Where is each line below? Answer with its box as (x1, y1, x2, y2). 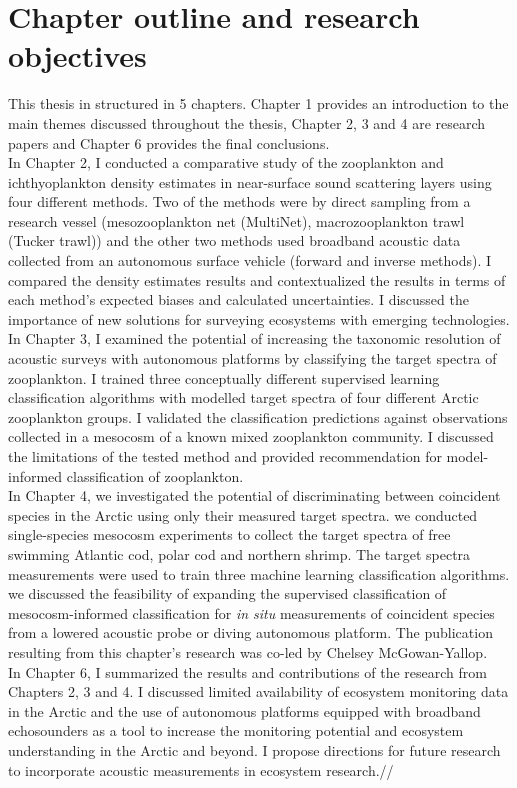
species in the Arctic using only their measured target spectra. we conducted (8, 504, 478, 525)
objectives (8, 35, 147, 76)
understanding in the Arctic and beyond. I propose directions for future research (8, 739, 501, 760)
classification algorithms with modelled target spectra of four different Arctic (8, 387, 479, 408)
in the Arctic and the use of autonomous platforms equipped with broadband (8, 700, 481, 721)
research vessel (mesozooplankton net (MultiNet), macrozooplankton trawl (8, 210, 465, 231)
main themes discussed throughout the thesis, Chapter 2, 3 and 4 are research (8, 112, 486, 133)
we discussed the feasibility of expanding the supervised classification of (8, 583, 447, 604)
